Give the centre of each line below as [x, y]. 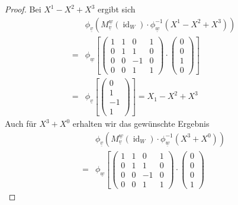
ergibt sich [117, 9]
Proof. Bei [23, 9]
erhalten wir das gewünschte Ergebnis [141, 124]
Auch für [21, 124]
